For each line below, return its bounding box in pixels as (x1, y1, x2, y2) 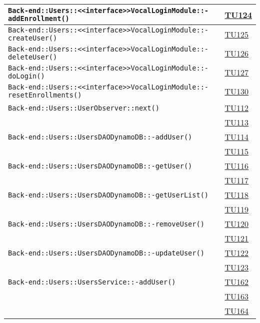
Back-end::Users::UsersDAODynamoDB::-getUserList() (8, 190, 209, 199)
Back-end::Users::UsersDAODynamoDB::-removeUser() (8, 219, 204, 228)
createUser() (8, 34, 57, 42)
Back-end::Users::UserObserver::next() (8, 103, 159, 112)
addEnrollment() (8, 14, 69, 22)
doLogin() (8, 72, 45, 80)
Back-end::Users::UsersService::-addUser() (8, 277, 176, 286)
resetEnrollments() (8, 91, 82, 99)
